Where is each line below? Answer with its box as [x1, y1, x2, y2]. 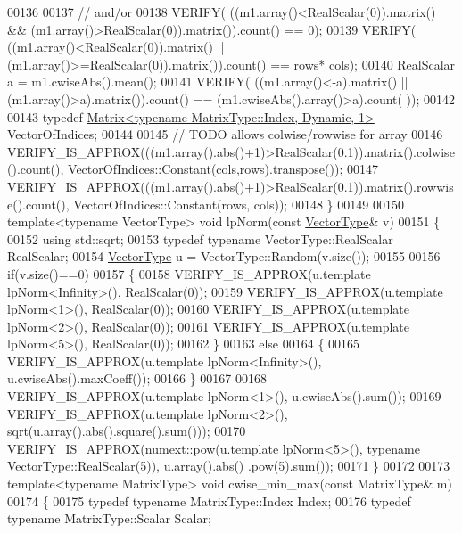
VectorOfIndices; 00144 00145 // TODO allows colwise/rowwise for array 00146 [7, 125, 443, 143]
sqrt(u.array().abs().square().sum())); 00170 [7, 422, 246, 440]
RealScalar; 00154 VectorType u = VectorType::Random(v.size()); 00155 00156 [7, 247, 441, 266]
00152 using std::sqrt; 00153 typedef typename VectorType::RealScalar [7, 229, 393, 248]
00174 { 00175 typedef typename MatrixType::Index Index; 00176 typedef [7, 491, 411, 510]
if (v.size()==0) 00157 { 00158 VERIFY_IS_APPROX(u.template [7, 264, 371, 283]
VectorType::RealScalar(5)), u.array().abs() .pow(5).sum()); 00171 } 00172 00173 [7, 456, 450, 475]
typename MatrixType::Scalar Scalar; [7, 509, 211, 528]
